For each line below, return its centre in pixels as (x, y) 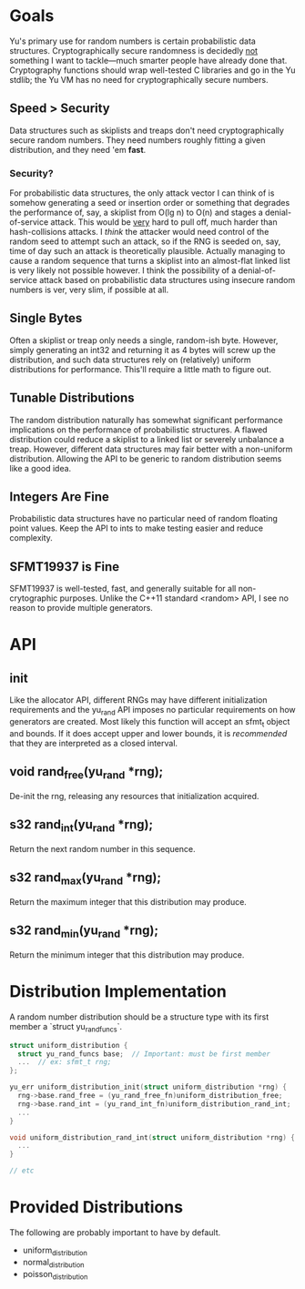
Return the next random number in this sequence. (102, 848)
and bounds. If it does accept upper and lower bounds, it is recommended (148, 733)
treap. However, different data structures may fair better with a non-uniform (151, 449)
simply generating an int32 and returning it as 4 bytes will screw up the (142, 350)
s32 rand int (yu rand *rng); (81, 826)
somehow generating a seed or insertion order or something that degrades (150, 203)
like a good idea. (41, 468)
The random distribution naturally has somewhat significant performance (147, 420)
